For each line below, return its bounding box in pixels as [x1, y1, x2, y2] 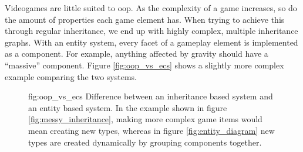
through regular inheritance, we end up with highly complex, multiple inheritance [5, 25, 298, 37]
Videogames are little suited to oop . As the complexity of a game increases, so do [5, 2, 297, 13]
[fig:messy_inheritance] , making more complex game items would [28, 113, 262, 125]
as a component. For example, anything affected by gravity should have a [5, 47, 268, 60]
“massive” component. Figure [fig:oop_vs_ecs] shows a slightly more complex [5, 58, 284, 71]
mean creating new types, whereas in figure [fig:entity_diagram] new [28, 124, 275, 136]
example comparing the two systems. [5, 70, 137, 82]
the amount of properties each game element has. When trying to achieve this [5, 13, 285, 25]
